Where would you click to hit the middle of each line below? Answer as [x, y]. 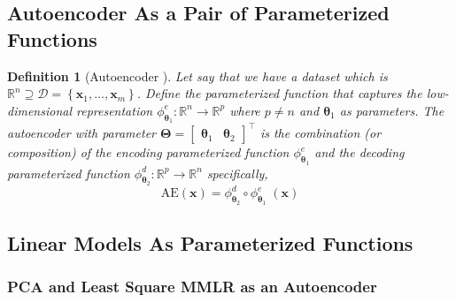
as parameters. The [392, 110]
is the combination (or [321, 133]
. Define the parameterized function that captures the [279, 93]
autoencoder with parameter [81, 133]
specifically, [237, 173]
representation [115, 110]
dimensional [39, 110]
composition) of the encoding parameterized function [148, 152]
